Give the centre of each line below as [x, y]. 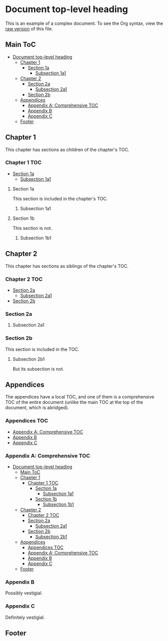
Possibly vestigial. [24, 593]
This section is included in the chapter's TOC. [60, 198]
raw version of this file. [29, 28]
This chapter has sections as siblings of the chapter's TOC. [67, 266]
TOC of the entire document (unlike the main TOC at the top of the [74, 402]
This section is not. [32, 228]
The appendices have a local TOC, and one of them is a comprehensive [80, 397]
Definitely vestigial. [25, 617]
